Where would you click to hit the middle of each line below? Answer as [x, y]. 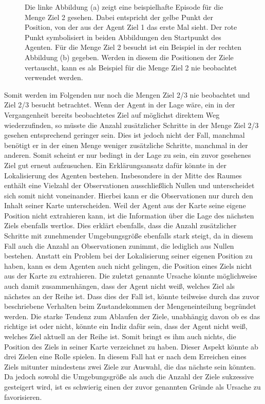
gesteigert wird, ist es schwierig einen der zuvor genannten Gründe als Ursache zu [132, 386]
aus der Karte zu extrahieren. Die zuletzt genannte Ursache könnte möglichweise [131, 276]
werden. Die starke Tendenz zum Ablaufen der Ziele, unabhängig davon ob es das [132, 316]
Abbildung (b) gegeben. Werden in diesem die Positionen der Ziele [129, 57]
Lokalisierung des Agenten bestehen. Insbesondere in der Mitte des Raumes [123, 175]
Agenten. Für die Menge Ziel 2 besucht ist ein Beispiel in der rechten [133, 47]
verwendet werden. [54, 77]
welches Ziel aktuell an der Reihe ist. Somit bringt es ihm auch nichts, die [120, 336]
